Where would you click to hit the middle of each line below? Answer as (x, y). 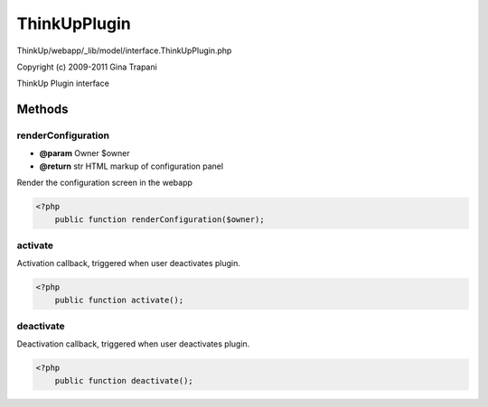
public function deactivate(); (124, 380)
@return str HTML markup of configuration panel (131, 166)
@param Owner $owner (84, 153)
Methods (42, 110)
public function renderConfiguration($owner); (160, 219)
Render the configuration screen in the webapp (105, 183)
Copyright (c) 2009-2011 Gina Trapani (87, 67)
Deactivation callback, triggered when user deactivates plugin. (133, 344)
